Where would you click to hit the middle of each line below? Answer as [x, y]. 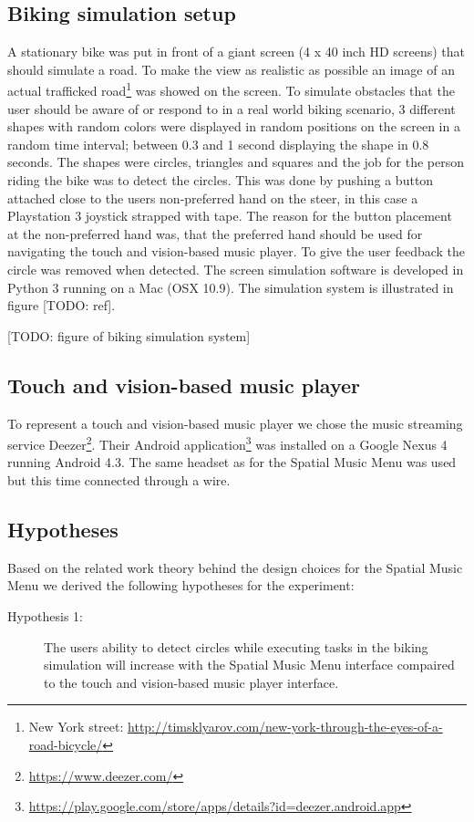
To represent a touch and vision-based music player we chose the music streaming [235, 423]
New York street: [76, 727]
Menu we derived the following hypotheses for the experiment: [181, 585]
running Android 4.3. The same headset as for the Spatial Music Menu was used [232, 462]
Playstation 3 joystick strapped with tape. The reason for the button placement [230, 216]
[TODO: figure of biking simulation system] [129, 335]
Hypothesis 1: [45, 615]
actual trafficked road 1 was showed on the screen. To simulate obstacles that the [231, 89]
